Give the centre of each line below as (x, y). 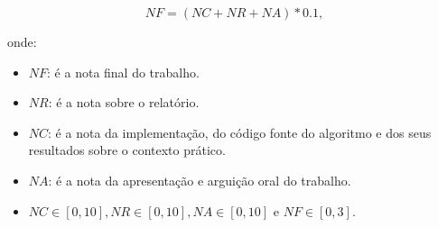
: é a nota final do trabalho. (123, 72)
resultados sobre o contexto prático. (127, 150)
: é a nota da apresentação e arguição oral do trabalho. (200, 180)
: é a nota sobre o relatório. (124, 102)
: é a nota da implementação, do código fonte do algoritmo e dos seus (240, 132)
